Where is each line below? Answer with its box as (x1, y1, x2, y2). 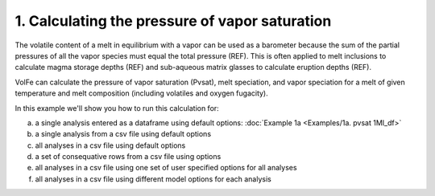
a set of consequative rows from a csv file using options (35, 152, 222, 161)
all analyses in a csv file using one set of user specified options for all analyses (35, 163, 297, 173)
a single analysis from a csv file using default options (35, 129, 212, 139)
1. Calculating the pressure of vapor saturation (14, 12, 332, 30)
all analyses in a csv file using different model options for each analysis (35, 174, 271, 184)
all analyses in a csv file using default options (35, 141, 186, 150)
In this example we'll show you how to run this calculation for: (14, 103, 219, 112)
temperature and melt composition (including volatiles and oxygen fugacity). (14, 88, 269, 98)
